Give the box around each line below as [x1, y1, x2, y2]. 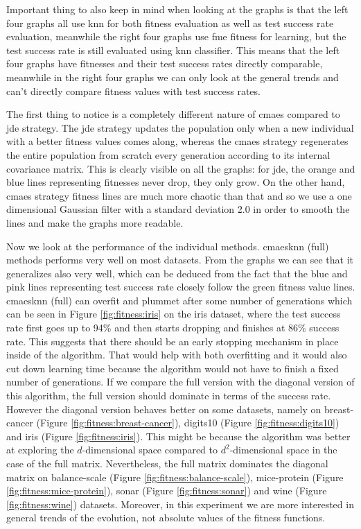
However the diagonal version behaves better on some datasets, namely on [6, 401, 322, 416]
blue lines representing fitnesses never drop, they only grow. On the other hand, [6, 175, 345, 189]
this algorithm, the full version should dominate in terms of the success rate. [6, 388, 331, 403]
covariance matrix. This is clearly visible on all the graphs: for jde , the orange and [6, 161, 355, 175]
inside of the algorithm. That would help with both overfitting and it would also [6, 347, 347, 362]
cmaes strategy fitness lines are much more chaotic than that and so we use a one [6, 188, 352, 202]
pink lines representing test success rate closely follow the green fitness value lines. [6, 279, 355, 294]
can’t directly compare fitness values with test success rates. [6, 83, 261, 98]
